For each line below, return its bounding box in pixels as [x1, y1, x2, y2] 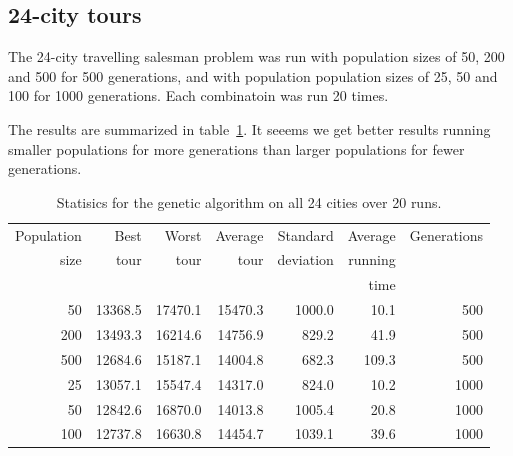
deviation [277, 249, 334, 270]
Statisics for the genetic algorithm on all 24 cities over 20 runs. [56, 191, 442, 212]
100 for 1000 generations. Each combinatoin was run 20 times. [8, 85, 389, 106]
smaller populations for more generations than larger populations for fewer [8, 138, 465, 159]
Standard [277, 224, 334, 245]
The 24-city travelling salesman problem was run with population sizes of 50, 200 [8, 46, 505, 67]
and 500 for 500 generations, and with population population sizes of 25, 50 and [8, 65, 498, 86]
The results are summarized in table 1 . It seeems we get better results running [8, 118, 491, 139]
